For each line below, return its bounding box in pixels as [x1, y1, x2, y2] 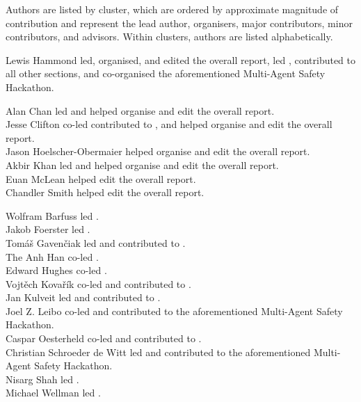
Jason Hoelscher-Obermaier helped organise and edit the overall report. [6, 144, 310, 159]
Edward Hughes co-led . [6, 263, 107, 278]
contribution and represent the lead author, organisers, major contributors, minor [6, 15, 353, 30]
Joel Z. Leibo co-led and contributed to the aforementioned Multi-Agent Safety [6, 303, 343, 318]
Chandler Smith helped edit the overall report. [6, 185, 204, 200]
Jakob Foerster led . [6, 222, 90, 236]
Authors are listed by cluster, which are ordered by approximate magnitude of [6, 2, 339, 16]
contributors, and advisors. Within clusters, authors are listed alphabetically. [6, 29, 333, 44]
